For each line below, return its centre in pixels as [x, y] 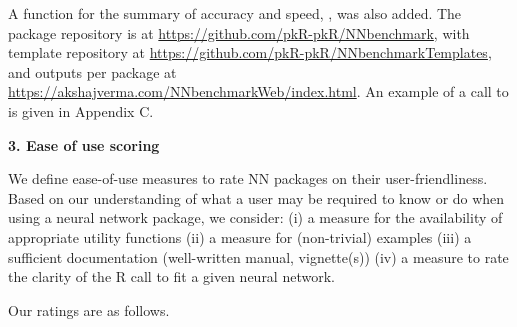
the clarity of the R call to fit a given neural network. [171, 276]
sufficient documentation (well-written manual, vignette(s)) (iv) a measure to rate [258, 256]
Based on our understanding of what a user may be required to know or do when [256, 197]
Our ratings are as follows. [89, 309]
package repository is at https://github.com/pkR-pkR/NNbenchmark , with [239, 32]
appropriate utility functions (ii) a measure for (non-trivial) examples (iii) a [240, 236]
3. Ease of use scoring [84, 144]
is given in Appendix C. [81, 110]
